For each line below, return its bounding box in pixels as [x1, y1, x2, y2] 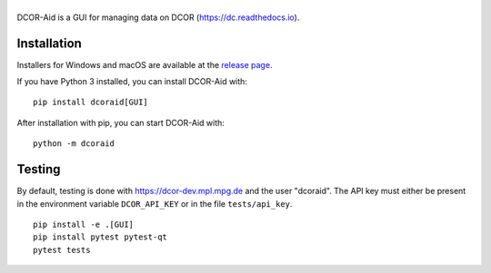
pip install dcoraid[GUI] [33, 97, 149, 108]
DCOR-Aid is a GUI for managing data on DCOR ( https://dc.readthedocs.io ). [16, 12, 300, 23]
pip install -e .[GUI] [33, 219, 135, 229]
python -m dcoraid [33, 139, 115, 149]
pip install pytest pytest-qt [33, 232, 168, 242]
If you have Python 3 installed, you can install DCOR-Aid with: [16, 76, 247, 87]
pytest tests [33, 245, 91, 255]
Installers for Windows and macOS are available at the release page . [16, 59, 273, 70]
